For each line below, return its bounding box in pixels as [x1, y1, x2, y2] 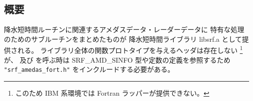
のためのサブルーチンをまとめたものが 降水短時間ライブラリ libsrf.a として [4, 34, 242, 44]
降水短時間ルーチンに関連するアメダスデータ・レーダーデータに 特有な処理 [4, 24, 244, 34]
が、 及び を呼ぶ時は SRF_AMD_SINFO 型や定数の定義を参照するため [4, 54, 231, 65]
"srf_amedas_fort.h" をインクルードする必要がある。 [4, 64, 175, 74]
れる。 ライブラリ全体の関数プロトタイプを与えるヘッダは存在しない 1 [17, 44, 243, 55]
